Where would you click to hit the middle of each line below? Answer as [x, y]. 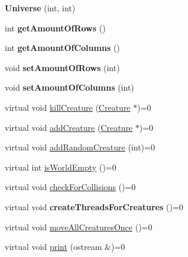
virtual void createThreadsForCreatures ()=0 [94, 206]
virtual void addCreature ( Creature [69, 127]
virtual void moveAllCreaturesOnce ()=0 [79, 227]
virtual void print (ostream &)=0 [65, 247]
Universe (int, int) [40, 8]
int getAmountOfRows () [55, 28]
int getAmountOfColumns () [62, 48]
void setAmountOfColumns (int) [69, 87]
